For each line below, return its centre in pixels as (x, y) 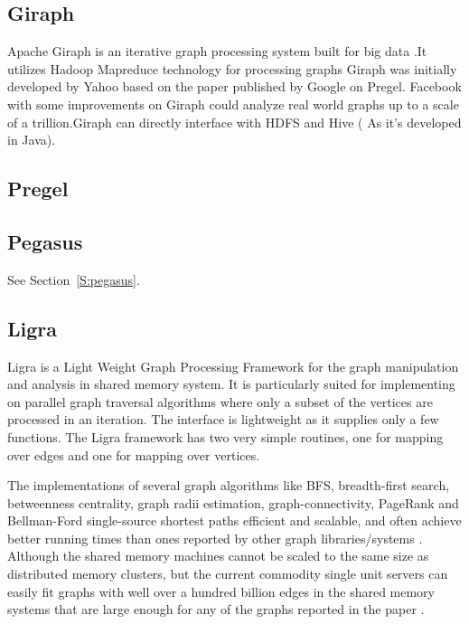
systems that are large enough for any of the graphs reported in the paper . (216, 609)
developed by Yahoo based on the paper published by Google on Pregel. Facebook (234, 86)
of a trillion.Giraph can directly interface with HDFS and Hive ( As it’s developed (234, 122)
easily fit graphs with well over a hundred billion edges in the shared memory (221, 591)
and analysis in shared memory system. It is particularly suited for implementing (231, 384)
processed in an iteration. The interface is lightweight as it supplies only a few (223, 419)
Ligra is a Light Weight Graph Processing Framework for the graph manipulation (233, 366)
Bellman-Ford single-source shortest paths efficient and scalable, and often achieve (234, 520)
